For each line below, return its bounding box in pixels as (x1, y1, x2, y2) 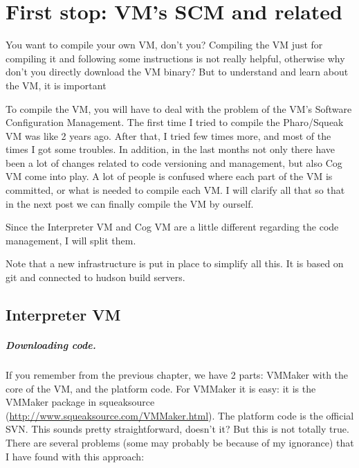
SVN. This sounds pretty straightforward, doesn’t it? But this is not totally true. (6, 422, 349, 436)
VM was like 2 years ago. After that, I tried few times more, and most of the (6, 128, 331, 143)
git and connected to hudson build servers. (6, 270, 185, 285)
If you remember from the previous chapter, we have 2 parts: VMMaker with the (6, 367, 349, 381)
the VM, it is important (6, 78, 107, 92)
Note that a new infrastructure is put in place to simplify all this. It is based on (6, 256, 344, 271)
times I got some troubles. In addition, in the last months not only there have (6, 142, 335, 156)
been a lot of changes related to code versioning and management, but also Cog (6, 155, 342, 170)
